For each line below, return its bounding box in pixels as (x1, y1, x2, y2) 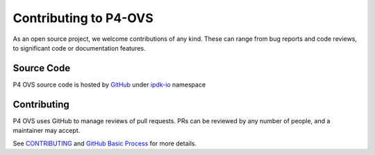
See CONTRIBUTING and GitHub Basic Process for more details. (12, 139, 197, 147)
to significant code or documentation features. (12, 44, 146, 52)
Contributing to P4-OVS (12, 10, 154, 26)
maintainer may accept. (12, 127, 81, 135)
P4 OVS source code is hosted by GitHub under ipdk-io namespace (12, 80, 206, 89)
